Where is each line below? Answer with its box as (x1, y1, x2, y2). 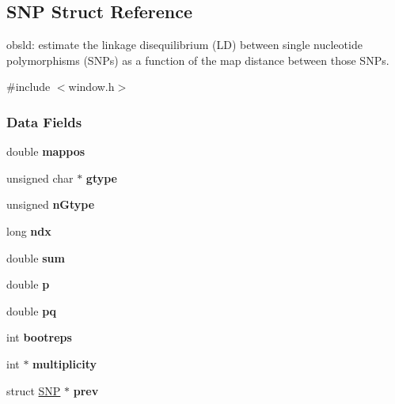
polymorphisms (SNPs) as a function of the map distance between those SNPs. (6, 51, 389, 68)
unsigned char (6, 169, 74, 186)
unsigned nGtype (6, 196, 95, 213)
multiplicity (32, 355, 97, 372)
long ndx (6, 222, 51, 239)
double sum (6, 249, 65, 266)
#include (6, 78, 51, 95)
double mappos (6, 143, 85, 160)
